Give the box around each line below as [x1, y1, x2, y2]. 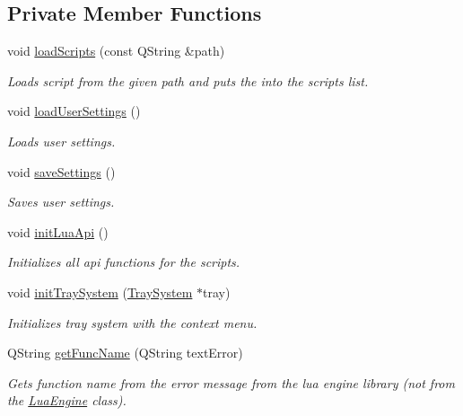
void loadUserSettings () [7, 102, 141, 120]
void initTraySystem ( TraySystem [7, 282, 193, 301]
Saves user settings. [7, 192, 115, 211]
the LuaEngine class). [7, 391, 127, 410]
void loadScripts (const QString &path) [7, 41, 225, 60]
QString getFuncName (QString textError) [7, 343, 243, 362]
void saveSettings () [7, 162, 116, 181]
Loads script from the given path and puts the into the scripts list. [7, 71, 369, 90]
